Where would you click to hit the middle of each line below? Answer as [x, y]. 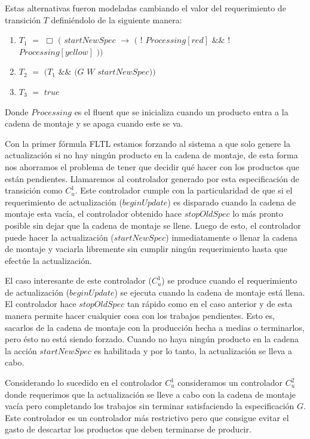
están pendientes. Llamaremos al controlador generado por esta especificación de [152, 178]
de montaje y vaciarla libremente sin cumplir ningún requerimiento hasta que [146, 249]
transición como [34, 190]
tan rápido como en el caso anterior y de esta [210, 304]
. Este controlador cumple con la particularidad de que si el [184, 190]
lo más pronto [258, 214]
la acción [21, 350]
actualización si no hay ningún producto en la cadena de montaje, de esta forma [151, 155]
